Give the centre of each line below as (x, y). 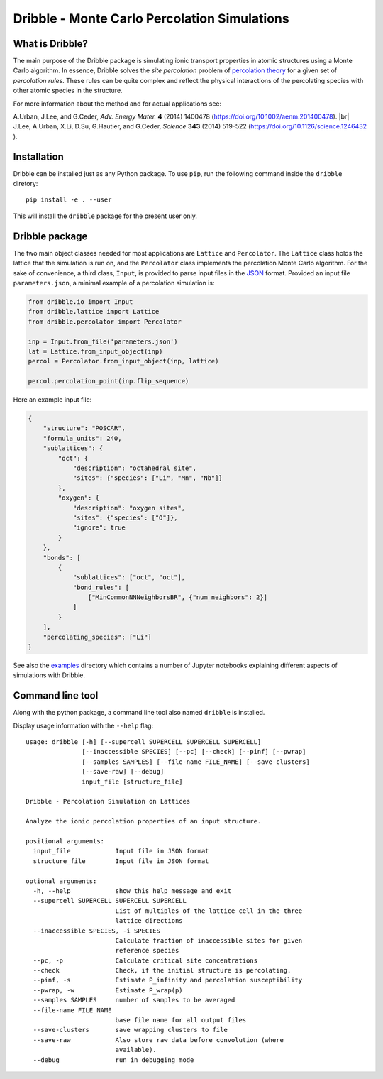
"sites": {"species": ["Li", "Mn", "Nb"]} (148, 478)
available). (136, 1050)
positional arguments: (65, 841)
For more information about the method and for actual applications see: (117, 104)
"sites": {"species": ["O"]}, (125, 517)
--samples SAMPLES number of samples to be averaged (134, 1000)
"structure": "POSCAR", (84, 428)
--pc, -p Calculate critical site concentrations (145, 960)
